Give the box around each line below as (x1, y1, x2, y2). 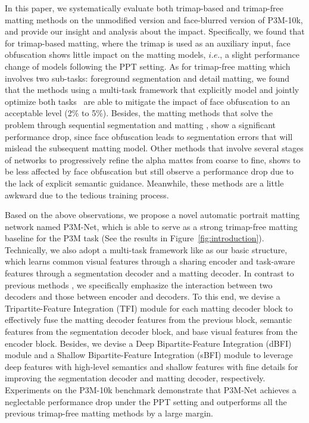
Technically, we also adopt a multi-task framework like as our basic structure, (5, 243, 288, 256)
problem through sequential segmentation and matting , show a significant (5, 118, 276, 130)
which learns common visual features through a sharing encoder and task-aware (5, 255, 295, 268)
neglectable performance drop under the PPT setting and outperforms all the (5, 395, 287, 408)
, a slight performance (220, 48, 299, 61)
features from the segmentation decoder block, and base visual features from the (5, 325, 298, 338)
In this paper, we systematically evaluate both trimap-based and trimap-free (5, 2, 283, 14)
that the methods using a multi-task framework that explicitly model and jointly (5, 83, 299, 96)
